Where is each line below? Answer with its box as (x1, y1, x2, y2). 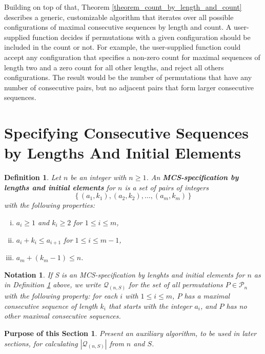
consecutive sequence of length (4, 300, 98, 311)
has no (226, 300, 247, 311)
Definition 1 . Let (4, 172, 61, 183)
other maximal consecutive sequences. (4, 310, 121, 321)
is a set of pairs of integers (125, 182, 209, 192)
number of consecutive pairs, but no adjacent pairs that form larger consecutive (4, 82, 254, 92)
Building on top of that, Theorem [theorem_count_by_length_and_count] (4, 2, 242, 12)
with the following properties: (4, 200, 95, 210)
